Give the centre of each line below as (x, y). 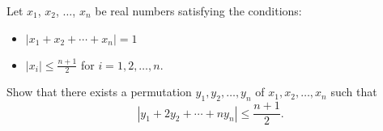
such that (354, 92)
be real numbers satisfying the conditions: (198, 11)
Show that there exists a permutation (99, 92)
